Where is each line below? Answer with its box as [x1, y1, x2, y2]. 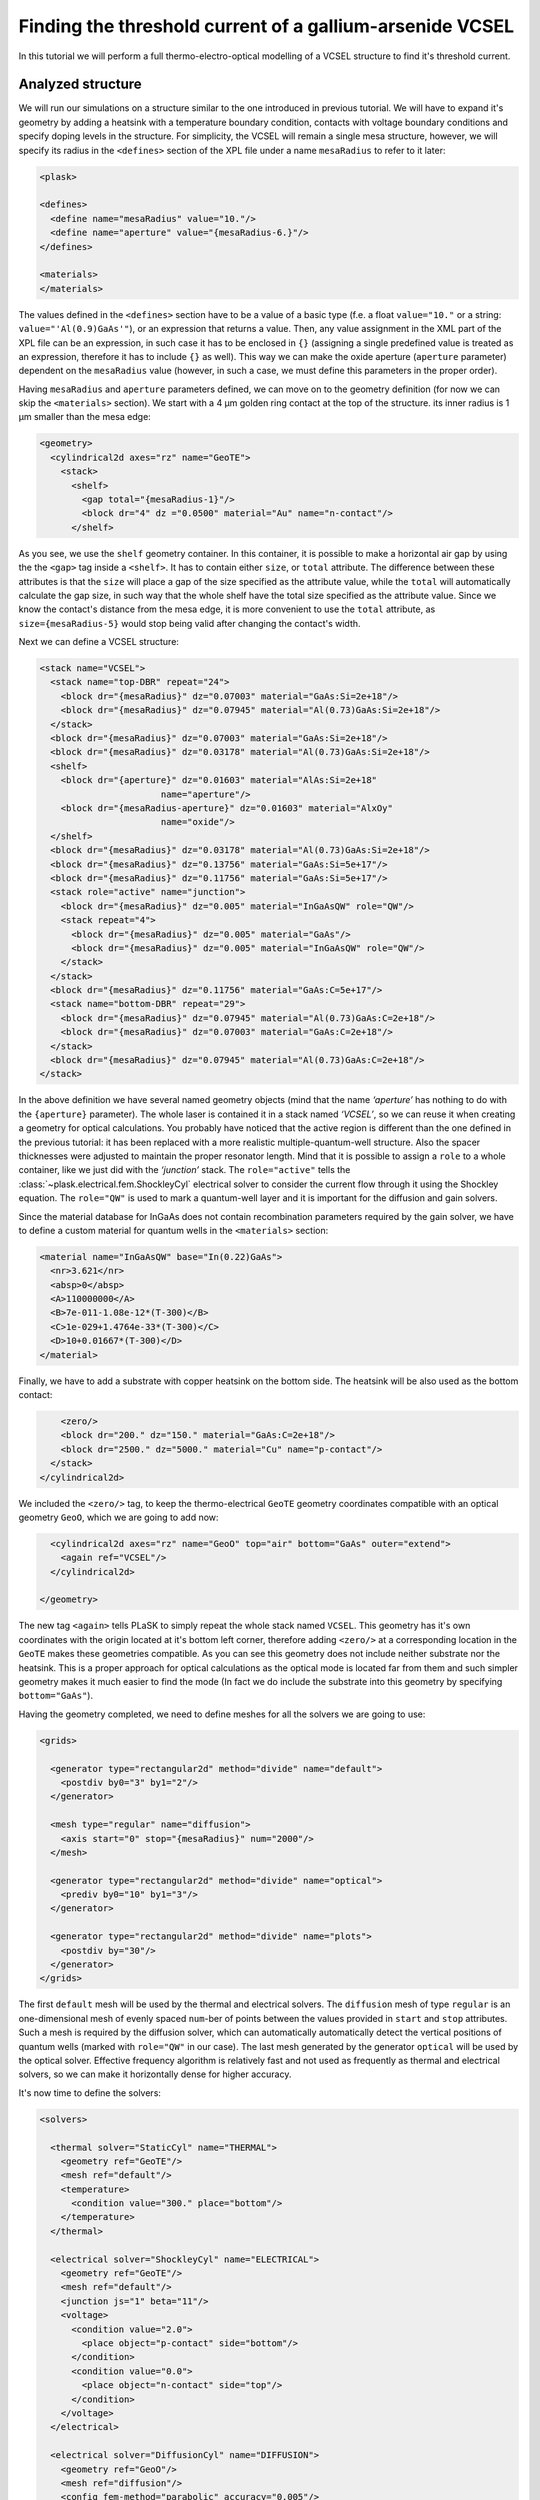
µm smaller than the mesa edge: [18, 411, 152, 423]
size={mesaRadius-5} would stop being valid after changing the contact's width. [18, 617, 361, 629]
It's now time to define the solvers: [18, 2086, 162, 2099]
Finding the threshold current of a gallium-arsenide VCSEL [18, 15, 515, 37]
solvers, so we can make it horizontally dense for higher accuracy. [18, 2068, 292, 2080]
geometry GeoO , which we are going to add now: [18, 1511, 219, 1523]
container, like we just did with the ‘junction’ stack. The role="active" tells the [18, 1164, 351, 1176]
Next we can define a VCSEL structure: [18, 636, 180, 648]
